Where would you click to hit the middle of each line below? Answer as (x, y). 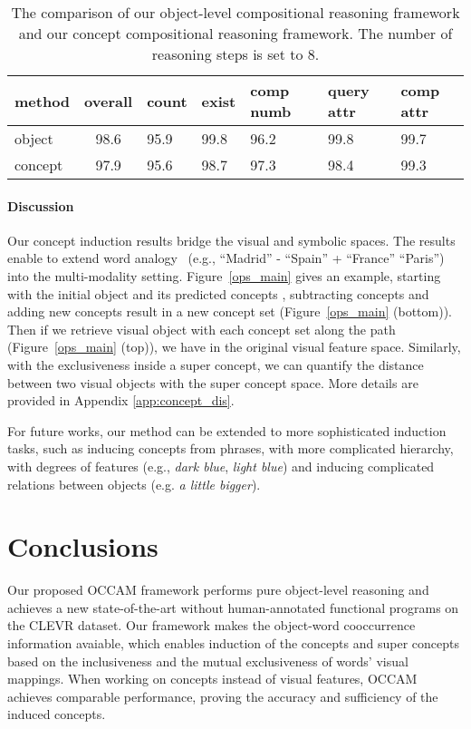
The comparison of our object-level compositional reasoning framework (235, 12)
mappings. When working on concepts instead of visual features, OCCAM (212, 679)
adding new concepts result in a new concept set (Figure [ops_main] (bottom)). (230, 311)
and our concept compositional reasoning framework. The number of (235, 33)
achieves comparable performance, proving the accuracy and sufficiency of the (223, 696)
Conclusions (83, 546)
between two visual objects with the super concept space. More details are (213, 382)
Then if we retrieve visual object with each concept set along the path (202, 329)
